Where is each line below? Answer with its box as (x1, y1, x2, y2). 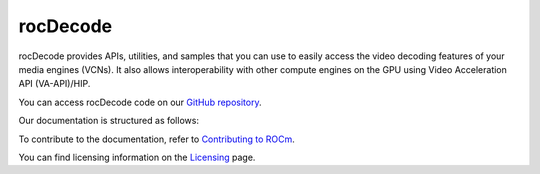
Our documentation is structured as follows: (18, 115, 200, 127)
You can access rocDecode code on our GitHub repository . (18, 96, 262, 108)
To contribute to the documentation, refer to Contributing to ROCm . (18, 133, 295, 145)
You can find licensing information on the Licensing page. (18, 151, 256, 163)
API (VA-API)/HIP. (18, 78, 91, 90)
